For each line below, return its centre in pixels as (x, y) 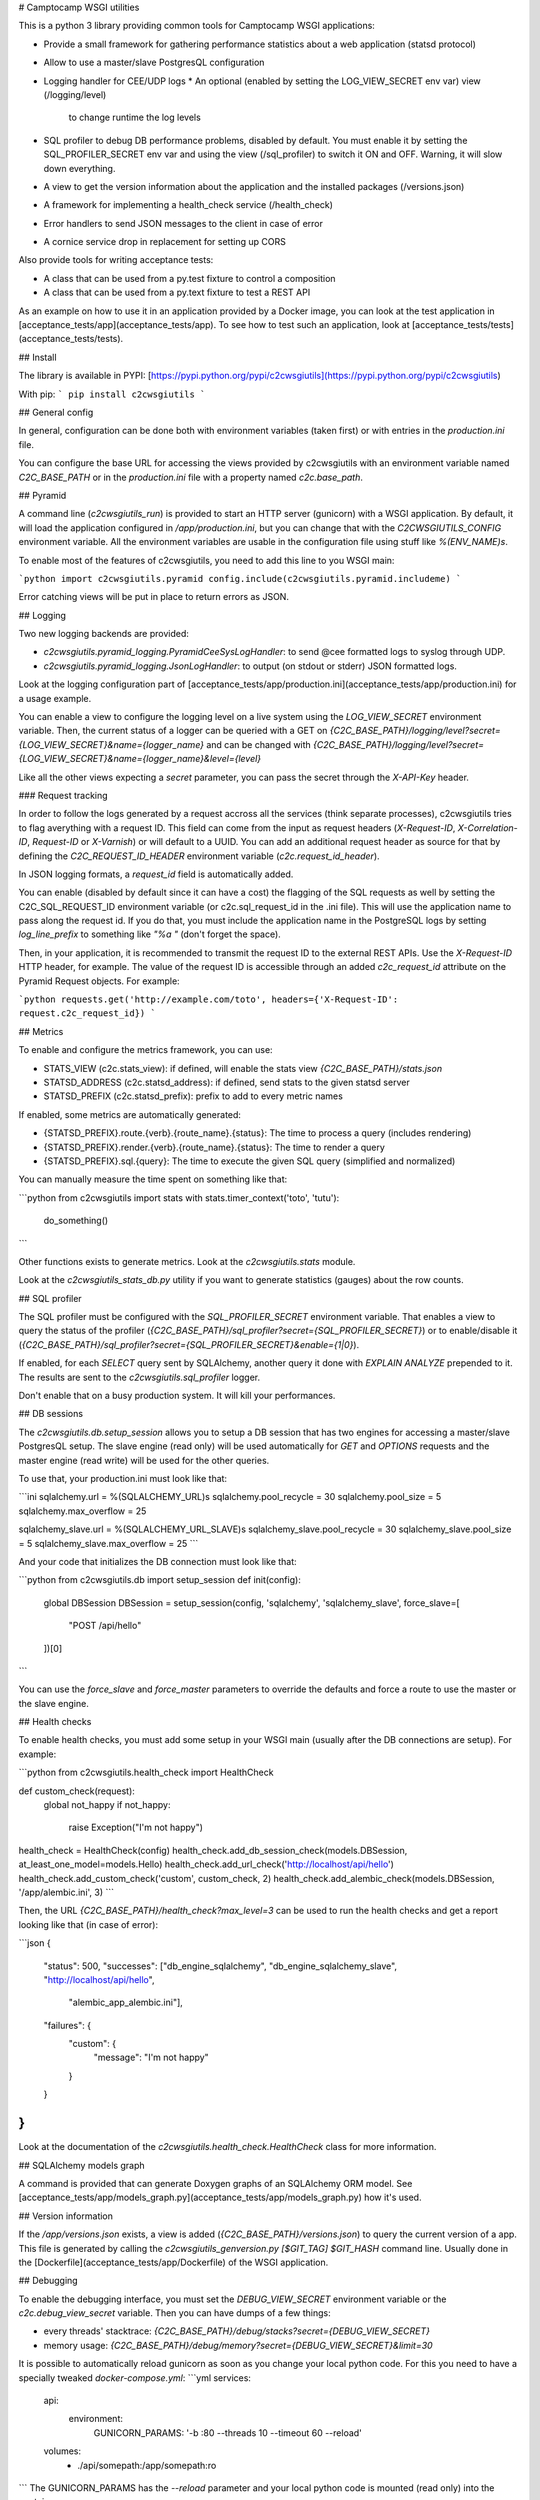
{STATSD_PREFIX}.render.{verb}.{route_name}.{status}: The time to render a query (214, 1147)
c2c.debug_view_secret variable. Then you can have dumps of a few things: (175, 2313)
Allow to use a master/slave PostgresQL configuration (154, 62)
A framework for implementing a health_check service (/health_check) (188, 205)
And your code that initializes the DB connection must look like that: (157, 1561)
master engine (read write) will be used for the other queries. (144, 1460)
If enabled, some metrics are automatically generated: (130, 1114)
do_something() (76, 1221)
